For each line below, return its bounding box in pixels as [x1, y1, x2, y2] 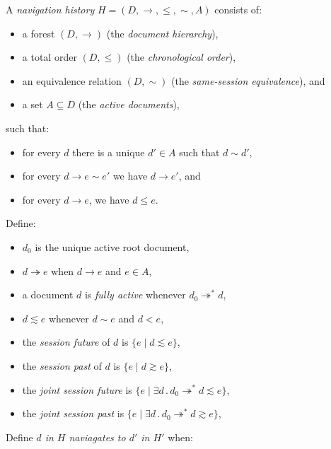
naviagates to [69, 429, 126, 444]
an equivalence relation [22, 73, 122, 88]
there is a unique [72, 144, 145, 159]
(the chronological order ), [127, 49, 236, 64]
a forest [22, 25, 55, 40]
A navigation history [6, 2, 95, 16]
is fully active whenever [84, 287, 186, 302]
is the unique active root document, [35, 239, 190, 254]
